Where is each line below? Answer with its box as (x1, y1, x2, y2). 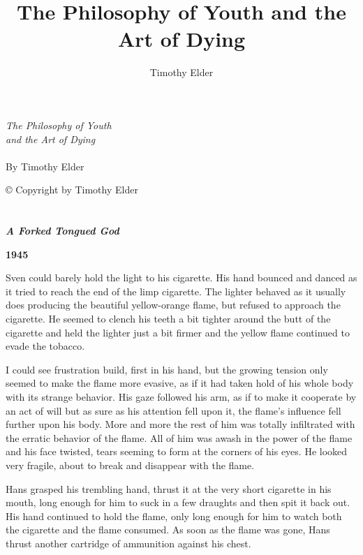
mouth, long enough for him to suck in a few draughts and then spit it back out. (6, 495, 350, 510)
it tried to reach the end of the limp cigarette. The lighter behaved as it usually (6, 283, 346, 298)
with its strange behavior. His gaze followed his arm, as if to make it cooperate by (6, 390, 357, 404)
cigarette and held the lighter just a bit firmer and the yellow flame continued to (6, 325, 350, 339)
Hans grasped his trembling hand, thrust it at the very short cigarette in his (6, 481, 332, 496)
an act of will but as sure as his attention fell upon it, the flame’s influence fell (6, 403, 341, 417)
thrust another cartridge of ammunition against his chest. (6, 535, 251, 550)
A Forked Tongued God (6, 223, 119, 238)
